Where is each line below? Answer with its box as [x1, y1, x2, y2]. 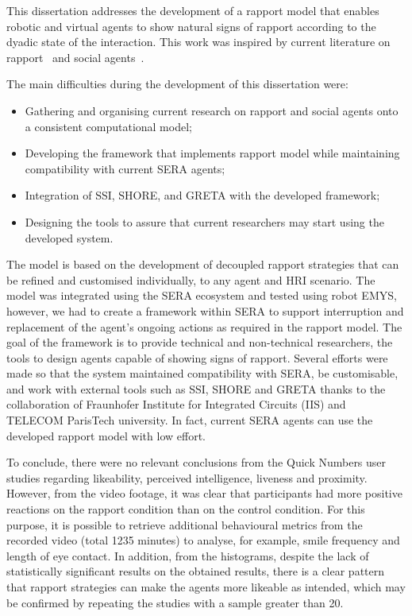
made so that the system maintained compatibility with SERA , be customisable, [6, 365, 399, 382]
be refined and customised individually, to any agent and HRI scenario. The [6, 271, 375, 288]
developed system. [25, 229, 114, 246]
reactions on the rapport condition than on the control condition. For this [6, 501, 365, 517]
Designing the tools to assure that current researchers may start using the [25, 213, 384, 230]
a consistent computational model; [25, 118, 192, 134]
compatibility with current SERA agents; [25, 160, 225, 176]
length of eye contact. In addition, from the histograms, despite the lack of [6, 547, 369, 564]
